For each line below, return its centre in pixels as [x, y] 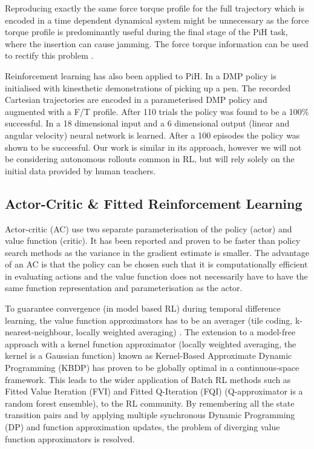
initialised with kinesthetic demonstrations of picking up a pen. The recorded [148, 87]
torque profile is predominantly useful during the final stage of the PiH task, [146, 32]
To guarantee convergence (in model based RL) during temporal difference [143, 308]
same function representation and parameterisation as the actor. [124, 288]
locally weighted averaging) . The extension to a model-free [186, 332]
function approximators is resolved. [70, 438]
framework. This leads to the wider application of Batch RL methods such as [148, 379]
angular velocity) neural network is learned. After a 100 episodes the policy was [152, 135]
